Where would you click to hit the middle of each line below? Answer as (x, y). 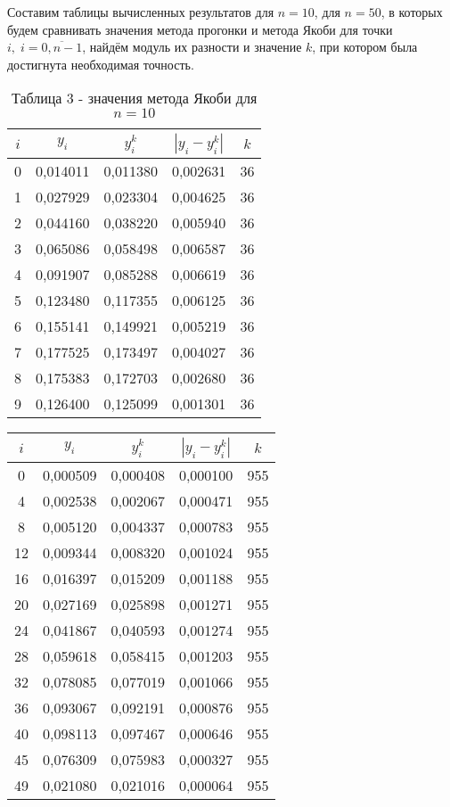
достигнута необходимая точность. (101, 64)
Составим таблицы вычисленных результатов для (141, 12)
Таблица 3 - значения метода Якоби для (135, 98)
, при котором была (365, 47)
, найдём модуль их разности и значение (192, 47)
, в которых (412, 12)
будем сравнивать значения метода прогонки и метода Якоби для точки (200, 29)
